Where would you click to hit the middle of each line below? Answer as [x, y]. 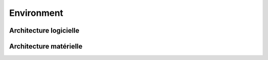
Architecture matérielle [46, 46]
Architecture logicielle [44, 30]
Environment [36, 13]
